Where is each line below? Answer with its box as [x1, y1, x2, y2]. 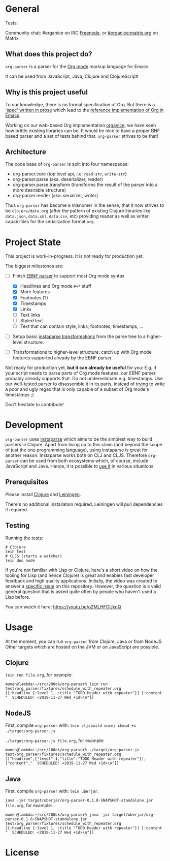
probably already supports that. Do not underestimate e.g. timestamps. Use [5, 376, 163, 381]
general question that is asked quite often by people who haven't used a [5, 588, 156, 595]
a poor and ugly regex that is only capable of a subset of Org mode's [5, 386, 150, 392]
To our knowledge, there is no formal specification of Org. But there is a [5, 101, 155, 107]
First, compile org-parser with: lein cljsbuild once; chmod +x [5, 722, 136, 728]
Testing [5, 521, 30, 530]
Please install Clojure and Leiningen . [5, 491, 81, 497]
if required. [5, 506, 28, 512]
